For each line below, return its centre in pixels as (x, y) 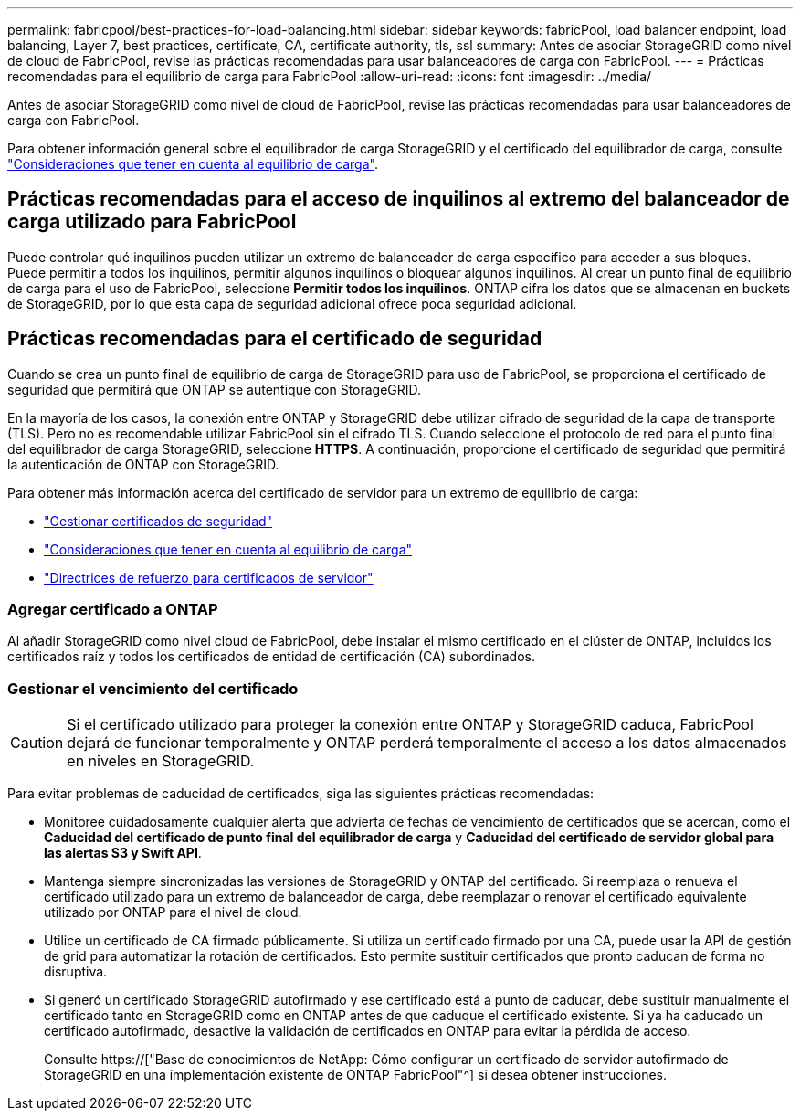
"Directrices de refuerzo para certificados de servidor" (209, 577)
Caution (37, 743)
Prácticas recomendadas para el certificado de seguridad (275, 339)
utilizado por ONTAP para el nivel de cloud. (173, 912)
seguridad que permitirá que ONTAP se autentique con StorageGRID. (215, 389)
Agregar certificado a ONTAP (113, 610)
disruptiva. (76, 972)
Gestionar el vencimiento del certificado (153, 688)
